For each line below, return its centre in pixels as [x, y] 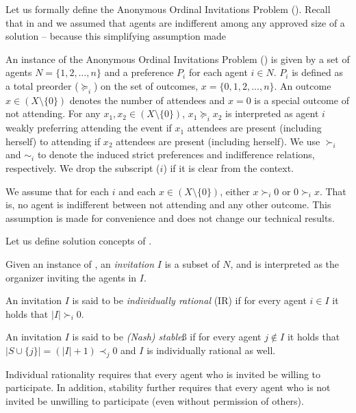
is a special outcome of [302, 100]
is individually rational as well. [211, 350]
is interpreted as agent [272, 113]
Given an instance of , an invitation [80, 263]
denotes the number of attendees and [147, 100]
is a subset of [192, 263]
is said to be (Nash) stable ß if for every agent [167, 337]
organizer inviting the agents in [71, 277]
